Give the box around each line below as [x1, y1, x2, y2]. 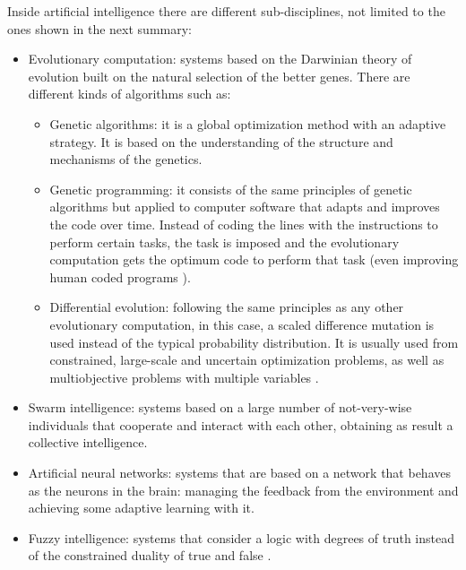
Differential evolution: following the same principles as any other [49, 298, 404, 316]
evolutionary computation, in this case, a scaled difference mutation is [49, 315, 435, 333]
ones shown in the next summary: [7, 19, 192, 38]
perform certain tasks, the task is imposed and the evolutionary [49, 232, 400, 251]
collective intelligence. [28, 433, 148, 452]
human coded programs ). [49, 267, 191, 286]
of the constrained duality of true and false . [28, 546, 272, 565]
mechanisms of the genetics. [49, 150, 203, 168]
